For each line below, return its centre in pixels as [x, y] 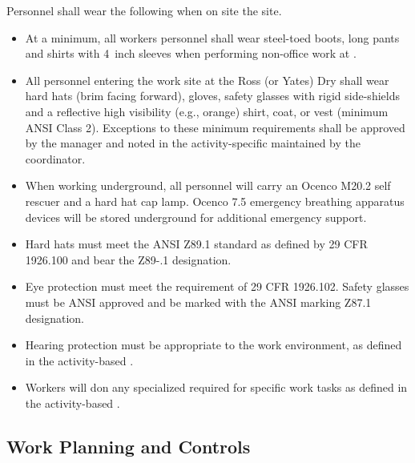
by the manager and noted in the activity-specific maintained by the [193, 143]
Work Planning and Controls [129, 446]
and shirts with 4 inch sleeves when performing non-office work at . [191, 53]
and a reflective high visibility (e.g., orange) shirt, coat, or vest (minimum [207, 111]
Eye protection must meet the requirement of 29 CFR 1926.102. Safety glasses [217, 286]
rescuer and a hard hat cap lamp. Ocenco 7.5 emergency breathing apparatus [215, 201]
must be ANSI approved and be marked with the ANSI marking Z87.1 [198, 302]
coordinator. [55, 158]
